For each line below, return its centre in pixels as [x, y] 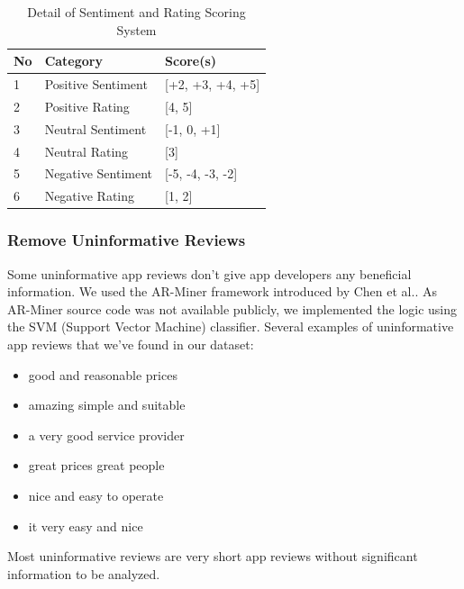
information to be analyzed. [84, 573]
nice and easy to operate [96, 495]
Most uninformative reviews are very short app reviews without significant [213, 556]
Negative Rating [90, 196]
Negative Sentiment [99, 173]
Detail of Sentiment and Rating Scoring [136, 12]
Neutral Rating [86, 151]
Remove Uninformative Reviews [127, 240]
